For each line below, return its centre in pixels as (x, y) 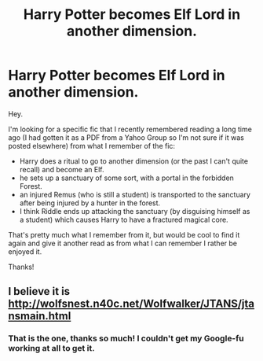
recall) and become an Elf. (62, 169)
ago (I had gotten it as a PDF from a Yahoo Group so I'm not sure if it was (126, 137)
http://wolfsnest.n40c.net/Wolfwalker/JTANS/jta (131, 304)
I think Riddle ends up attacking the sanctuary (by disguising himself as (135, 211)
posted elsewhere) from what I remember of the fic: (91, 146)
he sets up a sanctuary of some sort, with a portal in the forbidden (126, 178)
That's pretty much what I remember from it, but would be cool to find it (124, 234)
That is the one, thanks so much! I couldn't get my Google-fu (126, 338)
